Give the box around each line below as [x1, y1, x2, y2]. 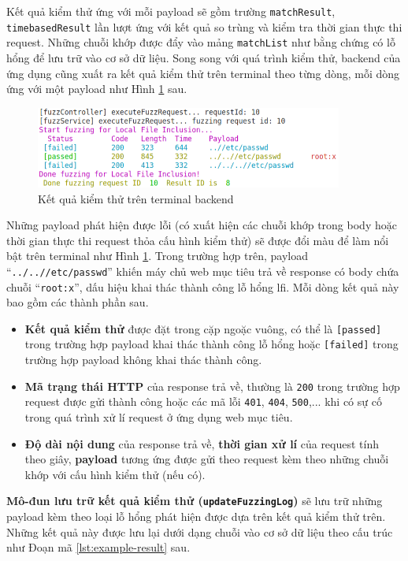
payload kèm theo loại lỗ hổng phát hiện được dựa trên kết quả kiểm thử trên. [6, 508, 386, 525]
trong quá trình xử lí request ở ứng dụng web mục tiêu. [24, 409, 293, 425]
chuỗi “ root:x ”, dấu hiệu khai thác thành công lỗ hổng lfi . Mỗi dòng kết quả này [6, 278, 399, 295]
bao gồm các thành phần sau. [6, 294, 149, 310]
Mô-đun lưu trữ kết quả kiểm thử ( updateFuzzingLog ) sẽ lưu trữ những [6, 492, 383, 509]
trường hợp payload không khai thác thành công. [24, 351, 262, 368]
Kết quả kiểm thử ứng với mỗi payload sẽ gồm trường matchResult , [6, 3, 336, 19]
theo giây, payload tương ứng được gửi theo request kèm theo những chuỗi [24, 451, 389, 467]
